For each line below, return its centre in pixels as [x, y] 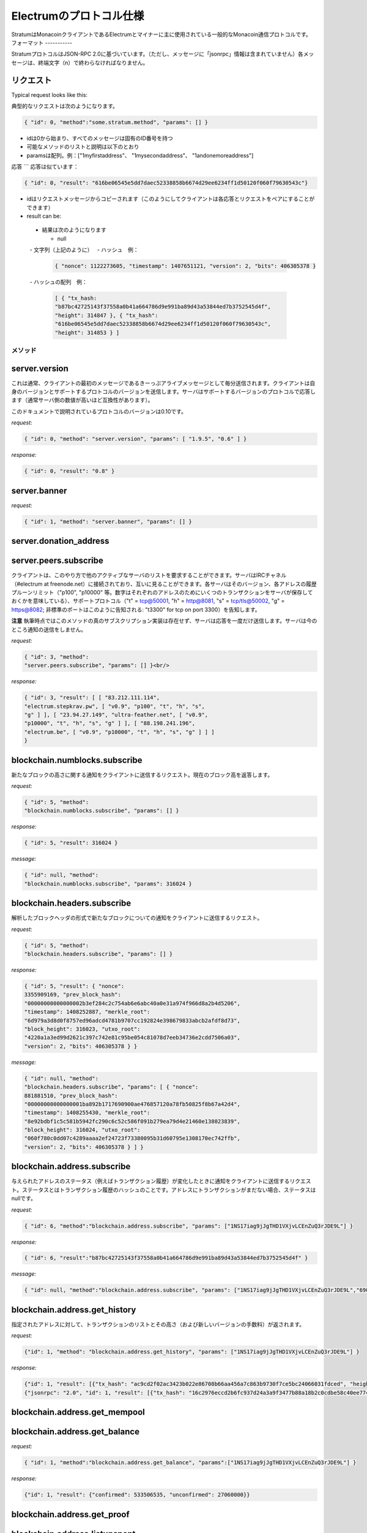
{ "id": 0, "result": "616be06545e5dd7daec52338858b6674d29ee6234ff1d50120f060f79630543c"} [166, 183]
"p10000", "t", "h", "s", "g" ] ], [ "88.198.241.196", [110, 723]
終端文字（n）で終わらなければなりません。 [93, 63]
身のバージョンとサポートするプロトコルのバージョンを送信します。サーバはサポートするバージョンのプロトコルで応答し [164, 392]
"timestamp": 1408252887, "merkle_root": [87, 1012]
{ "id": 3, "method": [57, 657]
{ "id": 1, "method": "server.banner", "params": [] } [108, 522]
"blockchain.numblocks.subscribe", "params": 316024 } [108, 884]
